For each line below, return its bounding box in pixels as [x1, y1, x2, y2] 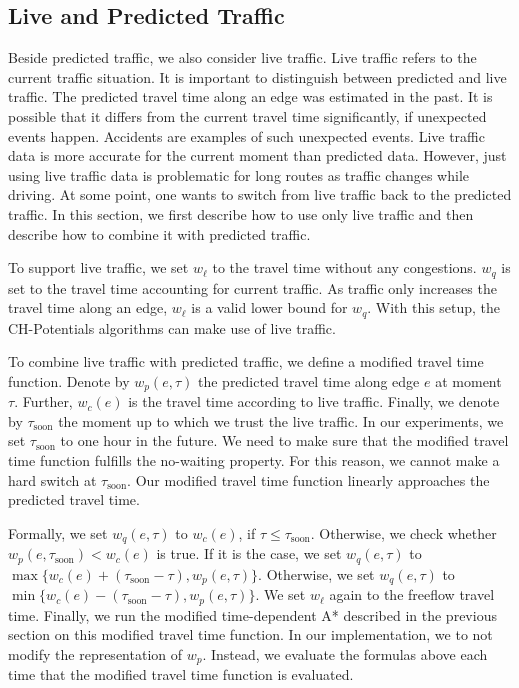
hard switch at [8, 469, 97, 490]
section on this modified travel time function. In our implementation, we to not [8, 624, 493, 645]
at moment [435, 370, 502, 391]
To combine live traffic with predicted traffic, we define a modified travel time [8, 351, 484, 372]
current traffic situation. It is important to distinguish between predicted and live [8, 66, 507, 87]
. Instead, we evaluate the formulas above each [202, 643, 488, 664]
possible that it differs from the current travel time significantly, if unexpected [8, 105, 487, 126]
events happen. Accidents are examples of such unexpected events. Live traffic [8, 125, 485, 146]
